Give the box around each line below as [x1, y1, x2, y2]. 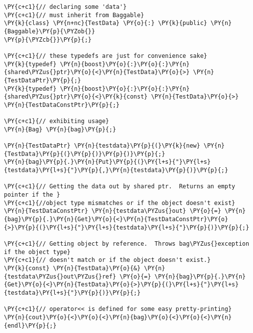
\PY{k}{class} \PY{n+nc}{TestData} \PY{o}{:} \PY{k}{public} [4, 20, 207, 27]
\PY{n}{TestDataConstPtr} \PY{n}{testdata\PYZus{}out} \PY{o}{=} [4, 207, 221, 215]
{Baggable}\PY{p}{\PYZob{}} [4, 27, 95, 35]
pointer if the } [4, 191, 60, 199]
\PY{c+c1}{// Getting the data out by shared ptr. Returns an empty [4, 183, 235, 190]
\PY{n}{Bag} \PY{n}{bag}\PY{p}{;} [4, 126, 116, 133]
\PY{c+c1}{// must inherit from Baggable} [4, 11, 144, 19]
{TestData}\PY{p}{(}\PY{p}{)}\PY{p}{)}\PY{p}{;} [4, 150, 165, 157]
